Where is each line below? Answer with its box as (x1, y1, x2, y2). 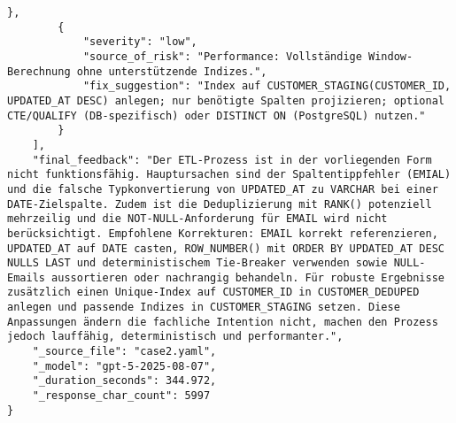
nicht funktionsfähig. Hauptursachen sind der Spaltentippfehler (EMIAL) (7, 168, 452, 181)
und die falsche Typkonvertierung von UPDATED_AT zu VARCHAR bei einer (7, 182, 438, 196)
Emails (7, 271, 45, 284)
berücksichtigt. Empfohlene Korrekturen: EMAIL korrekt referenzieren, (7, 227, 438, 240)
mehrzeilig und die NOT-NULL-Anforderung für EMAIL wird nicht (7, 212, 388, 226)
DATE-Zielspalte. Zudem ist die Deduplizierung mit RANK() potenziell (7, 197, 432, 211)
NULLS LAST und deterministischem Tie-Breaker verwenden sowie (7, 257, 388, 270)
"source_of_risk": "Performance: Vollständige (82, 50, 362, 63)
